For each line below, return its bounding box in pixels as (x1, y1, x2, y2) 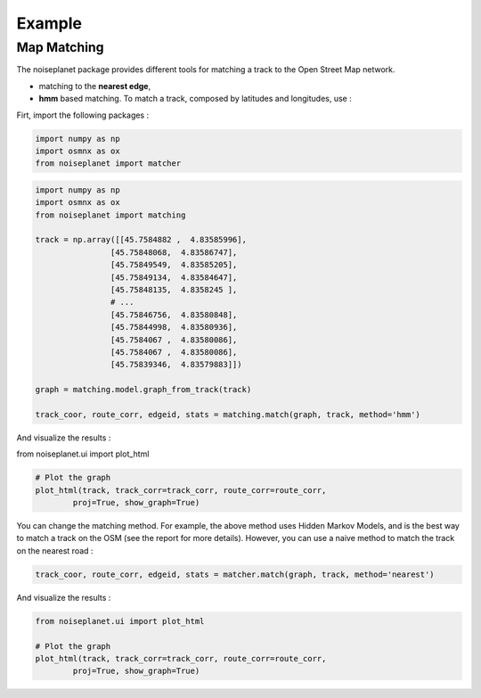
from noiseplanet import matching (35, 209, 186, 220)
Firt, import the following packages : (16, 110, 150, 120)
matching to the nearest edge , (38, 80, 151, 91)
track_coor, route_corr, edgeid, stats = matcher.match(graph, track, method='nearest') (35, 569, 436, 579)
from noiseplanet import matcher (35, 159, 182, 168)
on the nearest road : (16, 545, 94, 556)
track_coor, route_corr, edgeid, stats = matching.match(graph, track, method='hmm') (35, 409, 420, 419)
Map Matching (16, 39, 104, 55)
